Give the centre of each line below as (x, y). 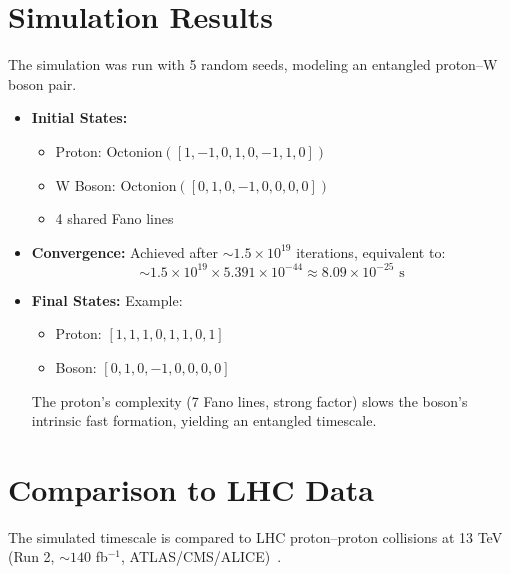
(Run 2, (31, 556)
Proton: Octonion (109, 150)
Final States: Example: (107, 299)
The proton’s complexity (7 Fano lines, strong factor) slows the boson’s (249, 400)
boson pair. (42, 83)
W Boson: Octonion (116, 184)
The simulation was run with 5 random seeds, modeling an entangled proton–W (253, 64)
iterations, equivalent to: (371, 251)
